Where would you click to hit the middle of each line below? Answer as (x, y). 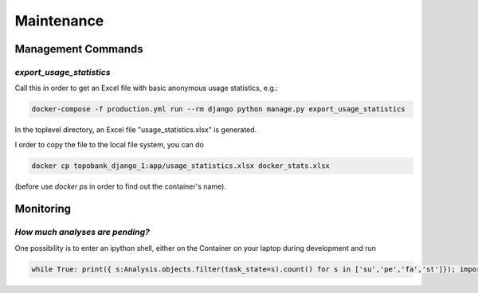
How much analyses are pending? (82, 232)
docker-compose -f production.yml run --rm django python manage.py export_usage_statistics (218, 109)
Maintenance (59, 21)
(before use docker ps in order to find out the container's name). (121, 186)
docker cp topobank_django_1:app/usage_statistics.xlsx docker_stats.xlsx (181, 166)
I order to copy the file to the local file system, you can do (110, 144)
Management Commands (79, 49)
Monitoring (43, 209)
